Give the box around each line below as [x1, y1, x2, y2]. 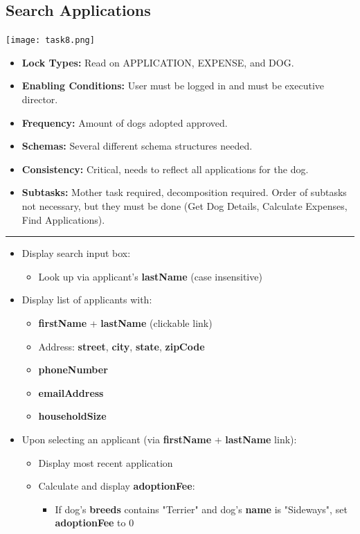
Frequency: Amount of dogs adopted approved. [21, 115, 228, 130]
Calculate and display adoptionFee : [38, 479, 195, 493]
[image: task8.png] [6, 35, 95, 46]
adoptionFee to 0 [55, 515, 134, 530]
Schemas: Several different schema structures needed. [21, 139, 253, 153]
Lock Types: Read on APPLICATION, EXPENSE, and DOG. [21, 55, 294, 69]
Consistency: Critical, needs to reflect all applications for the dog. [21, 161, 309, 176]
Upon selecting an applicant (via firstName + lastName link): [21, 431, 297, 446]
